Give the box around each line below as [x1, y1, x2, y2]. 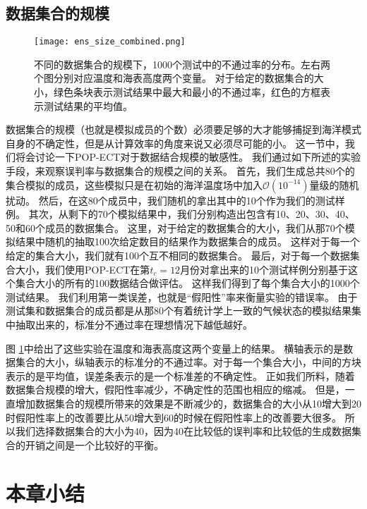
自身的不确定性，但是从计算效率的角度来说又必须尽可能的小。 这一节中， [6, 135, 345, 150]
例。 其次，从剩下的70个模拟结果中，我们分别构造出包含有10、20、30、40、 [6, 207, 355, 221]
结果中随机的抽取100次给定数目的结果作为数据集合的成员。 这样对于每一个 [15, 234, 360, 249]
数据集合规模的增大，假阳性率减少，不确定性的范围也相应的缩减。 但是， [6, 382, 345, 397]
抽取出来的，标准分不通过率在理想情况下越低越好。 [15, 317, 253, 331]
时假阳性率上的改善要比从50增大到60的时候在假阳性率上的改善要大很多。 [6, 410, 342, 424]
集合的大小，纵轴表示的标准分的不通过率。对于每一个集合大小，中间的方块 [15, 355, 361, 369]
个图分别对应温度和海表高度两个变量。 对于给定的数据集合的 [34, 70, 314, 85]
